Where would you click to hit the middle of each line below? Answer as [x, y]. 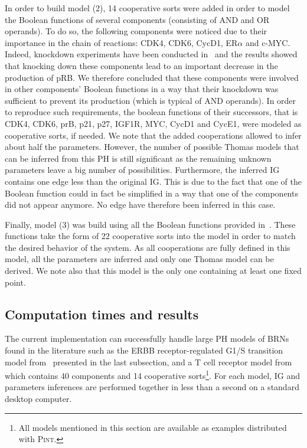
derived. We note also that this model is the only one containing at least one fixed [153, 271]
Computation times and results [102, 314]
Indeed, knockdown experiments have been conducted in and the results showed [151, 54]
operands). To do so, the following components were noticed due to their [136, 31]
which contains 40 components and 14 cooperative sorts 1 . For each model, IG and [153, 375]
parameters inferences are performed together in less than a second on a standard [152, 387]
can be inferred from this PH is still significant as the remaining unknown [138, 158]
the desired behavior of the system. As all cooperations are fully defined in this [148, 247]
